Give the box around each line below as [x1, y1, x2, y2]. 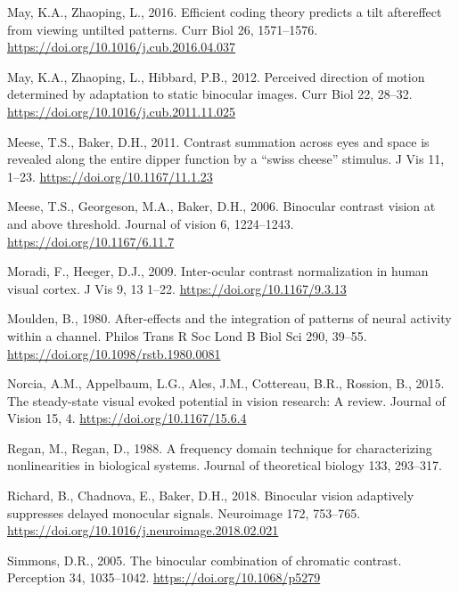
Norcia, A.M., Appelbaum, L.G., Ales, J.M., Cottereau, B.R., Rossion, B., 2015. [7, 374, 445, 393]
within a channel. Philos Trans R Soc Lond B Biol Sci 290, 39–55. [7, 326, 367, 345]
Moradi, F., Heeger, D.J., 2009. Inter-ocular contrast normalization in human [7, 262, 429, 280]
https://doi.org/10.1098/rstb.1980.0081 [7, 344, 221, 362]
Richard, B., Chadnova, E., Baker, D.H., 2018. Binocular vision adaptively [7, 486, 414, 505]
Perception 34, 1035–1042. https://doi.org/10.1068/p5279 [7, 568, 321, 587]
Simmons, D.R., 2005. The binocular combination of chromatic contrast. [7, 550, 402, 569]
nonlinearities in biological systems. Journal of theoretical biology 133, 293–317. [7, 456, 442, 475]
